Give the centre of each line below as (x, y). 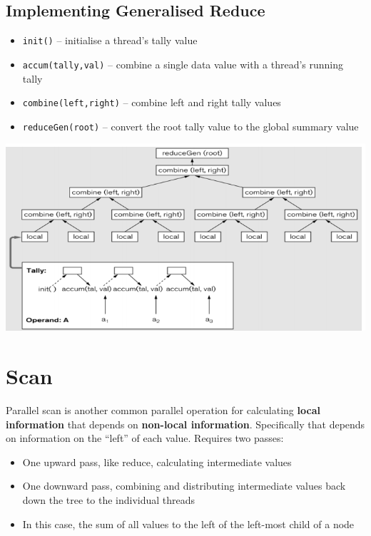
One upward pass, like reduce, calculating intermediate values (157, 462)
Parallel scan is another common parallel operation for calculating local (163, 410)
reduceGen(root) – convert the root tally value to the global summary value (190, 126)
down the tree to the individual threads (109, 500)
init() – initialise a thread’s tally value (110, 40)
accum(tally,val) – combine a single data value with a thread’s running (183, 64)
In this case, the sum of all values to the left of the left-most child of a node (188, 524)
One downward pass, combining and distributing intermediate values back (184, 486)
